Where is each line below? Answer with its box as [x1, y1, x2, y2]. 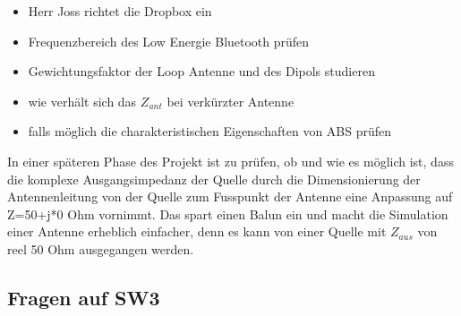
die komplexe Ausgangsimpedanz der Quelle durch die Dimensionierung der [7, 169, 421, 188]
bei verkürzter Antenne [166, 91, 295, 110]
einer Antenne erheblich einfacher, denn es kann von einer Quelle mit [7, 222, 387, 241]
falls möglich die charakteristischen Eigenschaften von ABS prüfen [28, 122, 392, 141]
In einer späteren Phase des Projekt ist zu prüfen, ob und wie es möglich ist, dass [7, 151, 454, 170]
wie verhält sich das [28, 91, 137, 110]
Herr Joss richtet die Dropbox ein [28, 2, 212, 20]
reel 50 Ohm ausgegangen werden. [7, 239, 194, 258]
